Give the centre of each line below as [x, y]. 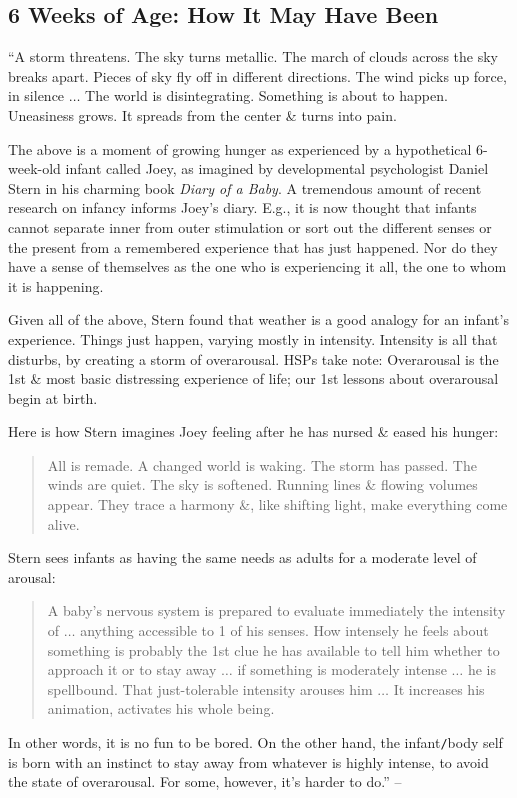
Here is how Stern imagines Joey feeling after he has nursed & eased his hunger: [253, 431]
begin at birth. [53, 397]
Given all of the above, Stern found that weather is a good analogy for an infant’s [258, 319]
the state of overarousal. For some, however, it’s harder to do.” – [205, 781]
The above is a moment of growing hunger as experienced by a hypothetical [240, 148]
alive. [63, 523]
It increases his [439, 688]
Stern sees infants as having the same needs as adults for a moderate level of [242, 557]
